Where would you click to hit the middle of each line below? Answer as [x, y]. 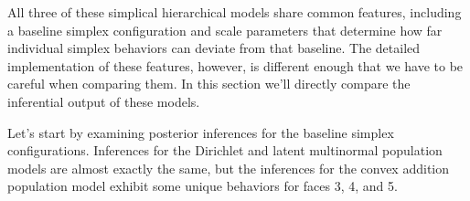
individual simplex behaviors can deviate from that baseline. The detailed [214, 48]
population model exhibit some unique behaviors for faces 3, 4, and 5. [203, 186]
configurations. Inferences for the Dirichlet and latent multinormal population [225, 150]
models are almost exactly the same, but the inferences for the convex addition [228, 168]
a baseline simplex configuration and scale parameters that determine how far [225, 30]
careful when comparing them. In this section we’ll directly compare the [209, 84]
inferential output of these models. [104, 101]
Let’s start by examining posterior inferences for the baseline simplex [201, 132]
